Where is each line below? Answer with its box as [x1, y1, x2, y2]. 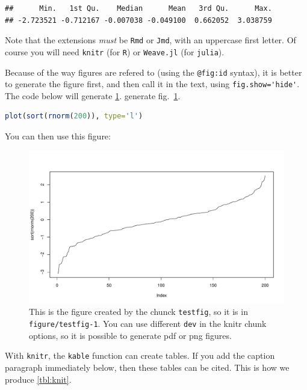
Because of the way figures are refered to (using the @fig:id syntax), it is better [5, 66, 302, 78]
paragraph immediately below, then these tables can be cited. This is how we [5, 361, 290, 373]
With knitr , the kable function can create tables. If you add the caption [5, 349, 275, 362]
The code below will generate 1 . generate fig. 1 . [5, 89, 181, 102]
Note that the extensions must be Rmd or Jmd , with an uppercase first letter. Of [5, 34, 296, 46]
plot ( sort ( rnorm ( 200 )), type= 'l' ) [5, 112, 143, 121]
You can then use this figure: [5, 130, 111, 142]
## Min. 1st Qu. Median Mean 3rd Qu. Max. [5, 4, 272, 13]
